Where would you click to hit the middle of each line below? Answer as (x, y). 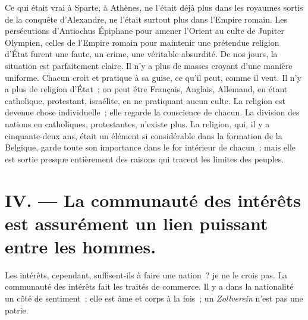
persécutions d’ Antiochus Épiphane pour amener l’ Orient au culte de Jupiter (144, 31)
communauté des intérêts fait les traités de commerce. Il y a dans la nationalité (149, 286)
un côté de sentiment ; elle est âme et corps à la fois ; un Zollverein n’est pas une (154, 298)
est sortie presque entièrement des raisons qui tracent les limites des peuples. (144, 159)
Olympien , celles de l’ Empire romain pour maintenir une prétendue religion (142, 42)
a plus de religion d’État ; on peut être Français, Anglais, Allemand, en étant (146, 89)
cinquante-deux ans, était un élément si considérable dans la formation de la (144, 135)
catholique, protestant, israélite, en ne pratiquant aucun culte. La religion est (145, 100)
